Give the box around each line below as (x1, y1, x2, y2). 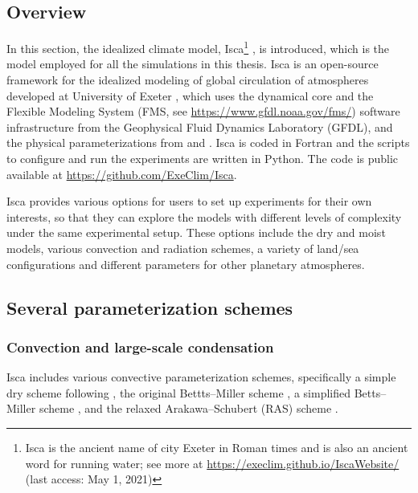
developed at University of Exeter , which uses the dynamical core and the (6, 87, 374, 104)
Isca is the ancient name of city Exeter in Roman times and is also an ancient (25, 438, 408, 455)
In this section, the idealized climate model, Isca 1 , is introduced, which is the (6, 38, 390, 56)
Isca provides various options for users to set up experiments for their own (6, 193, 372, 210)
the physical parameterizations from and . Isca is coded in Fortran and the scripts (6, 134, 410, 151)
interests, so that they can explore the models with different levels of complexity (6, 208, 402, 225)
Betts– (354, 384, 387, 401)
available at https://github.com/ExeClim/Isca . (6, 165, 237, 182)
